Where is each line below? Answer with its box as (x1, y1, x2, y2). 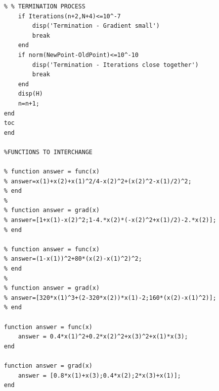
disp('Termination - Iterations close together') (32, 61, 199, 68)
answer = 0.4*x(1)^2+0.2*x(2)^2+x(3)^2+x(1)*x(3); (18, 333, 188, 340)
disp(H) (18, 90, 43, 98)
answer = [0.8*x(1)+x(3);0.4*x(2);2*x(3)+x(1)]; (18, 372, 181, 379)
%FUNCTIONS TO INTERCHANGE (4, 148, 92, 156)
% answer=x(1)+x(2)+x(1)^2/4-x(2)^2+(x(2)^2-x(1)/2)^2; (4, 177, 192, 185)
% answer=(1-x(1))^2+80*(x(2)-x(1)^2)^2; (4, 255, 142, 263)
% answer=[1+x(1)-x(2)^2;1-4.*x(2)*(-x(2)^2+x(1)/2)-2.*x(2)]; (4, 217, 217, 224)
